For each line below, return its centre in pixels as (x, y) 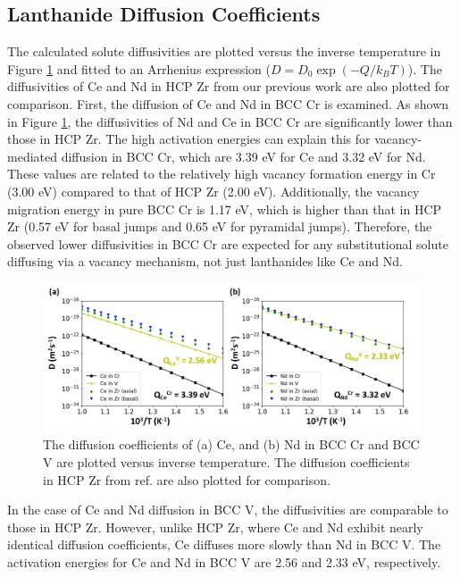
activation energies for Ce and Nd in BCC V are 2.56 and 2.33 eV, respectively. (224, 561)
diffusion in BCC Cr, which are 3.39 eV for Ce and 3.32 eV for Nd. (243, 156)
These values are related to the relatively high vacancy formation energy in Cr (222, 174)
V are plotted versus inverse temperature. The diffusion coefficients (226, 461)
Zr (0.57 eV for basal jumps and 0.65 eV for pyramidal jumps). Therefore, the (220, 226)
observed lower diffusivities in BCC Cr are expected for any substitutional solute (228, 243)
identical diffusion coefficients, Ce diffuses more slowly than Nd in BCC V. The (224, 544)
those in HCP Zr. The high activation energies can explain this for (189, 139)
